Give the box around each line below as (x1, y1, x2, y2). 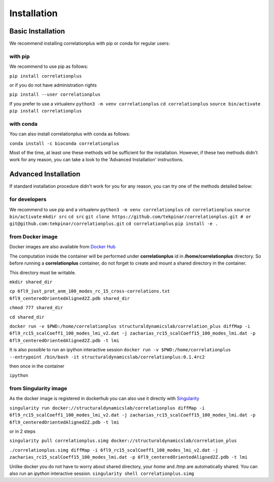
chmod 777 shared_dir (9, 305, 63, 311)
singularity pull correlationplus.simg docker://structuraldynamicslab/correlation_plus (9, 438, 237, 443)
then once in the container (9, 363, 64, 369)
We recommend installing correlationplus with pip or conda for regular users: (9, 41, 170, 47)
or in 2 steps (9, 428, 36, 434)
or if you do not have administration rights (9, 82, 97, 88)
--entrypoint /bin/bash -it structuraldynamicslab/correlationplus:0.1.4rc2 (9, 354, 205, 360)
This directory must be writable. (9, 269, 76, 276)
